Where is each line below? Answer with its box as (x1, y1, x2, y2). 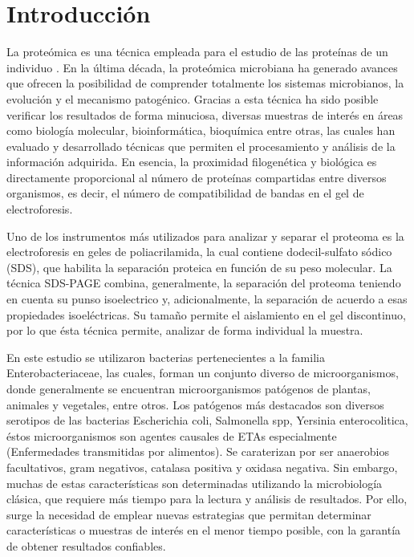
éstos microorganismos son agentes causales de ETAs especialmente (6, 427, 337, 444)
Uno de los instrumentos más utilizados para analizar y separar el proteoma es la (6, 227, 404, 244)
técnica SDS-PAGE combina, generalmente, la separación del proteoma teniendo (6, 274, 401, 291)
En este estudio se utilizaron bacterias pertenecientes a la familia (6, 348, 325, 365)
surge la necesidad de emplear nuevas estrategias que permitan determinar (6, 506, 371, 522)
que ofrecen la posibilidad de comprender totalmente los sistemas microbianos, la (6, 75, 404, 91)
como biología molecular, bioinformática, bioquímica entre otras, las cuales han (6, 122, 396, 139)
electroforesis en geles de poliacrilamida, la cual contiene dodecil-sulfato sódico (6, 243, 392, 260)
